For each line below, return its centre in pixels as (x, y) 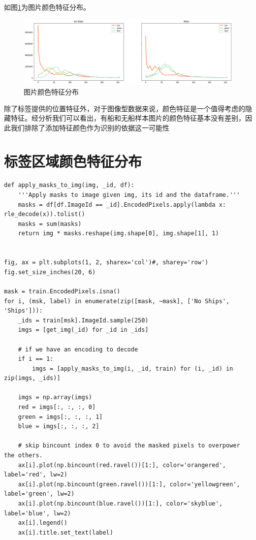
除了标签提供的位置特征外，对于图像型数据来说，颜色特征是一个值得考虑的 (125, 108)
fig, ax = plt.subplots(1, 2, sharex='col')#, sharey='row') (106, 263)
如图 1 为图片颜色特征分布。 (47, 7)
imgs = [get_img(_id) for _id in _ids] (83, 330)
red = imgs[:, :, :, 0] (57, 407)
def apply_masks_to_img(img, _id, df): (69, 185)
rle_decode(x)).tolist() (45, 214)
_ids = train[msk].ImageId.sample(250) (83, 320)
